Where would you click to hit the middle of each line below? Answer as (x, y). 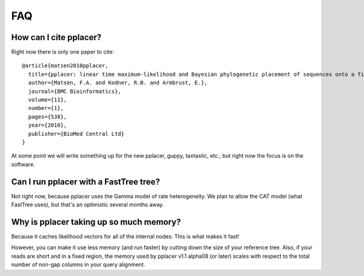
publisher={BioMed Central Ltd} (76, 134)
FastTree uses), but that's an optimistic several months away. (88, 205)
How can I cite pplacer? (56, 37)
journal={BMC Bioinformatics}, (75, 91)
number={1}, (46, 108)
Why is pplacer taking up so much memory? (96, 222)
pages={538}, (48, 116)
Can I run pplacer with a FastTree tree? (86, 182)
